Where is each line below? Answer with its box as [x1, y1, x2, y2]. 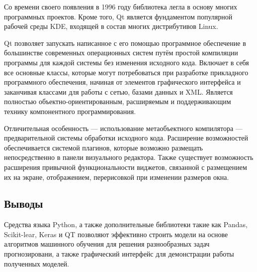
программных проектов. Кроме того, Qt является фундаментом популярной [4, 11, 233, 21]
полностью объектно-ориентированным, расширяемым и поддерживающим [4, 96, 231, 107]
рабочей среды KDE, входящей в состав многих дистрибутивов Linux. [4, 21, 218, 31]
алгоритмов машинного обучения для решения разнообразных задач [4, 239, 210, 249]
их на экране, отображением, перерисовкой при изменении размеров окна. [4, 171, 229, 182]
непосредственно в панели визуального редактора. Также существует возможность [4, 152, 254, 162]
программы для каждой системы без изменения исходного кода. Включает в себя [4, 57, 249, 67]
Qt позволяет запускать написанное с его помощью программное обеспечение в [4, 37, 246, 48]
